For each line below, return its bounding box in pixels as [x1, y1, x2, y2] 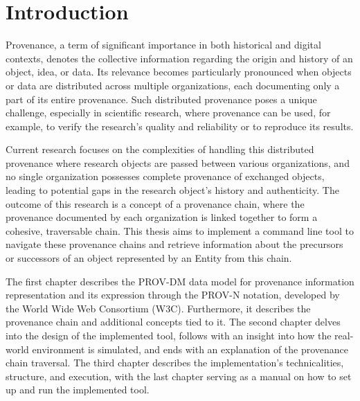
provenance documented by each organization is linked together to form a [6, 210, 318, 224]
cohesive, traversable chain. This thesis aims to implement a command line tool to [6, 223, 354, 238]
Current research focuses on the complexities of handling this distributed [6, 142, 314, 157]
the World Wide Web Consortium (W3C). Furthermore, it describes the [6, 301, 311, 315]
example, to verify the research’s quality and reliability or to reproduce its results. [6, 118, 354, 133]
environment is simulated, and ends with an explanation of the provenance [32, 341, 349, 356]
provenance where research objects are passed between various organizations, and [6, 155, 350, 170]
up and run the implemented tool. [6, 382, 150, 397]
